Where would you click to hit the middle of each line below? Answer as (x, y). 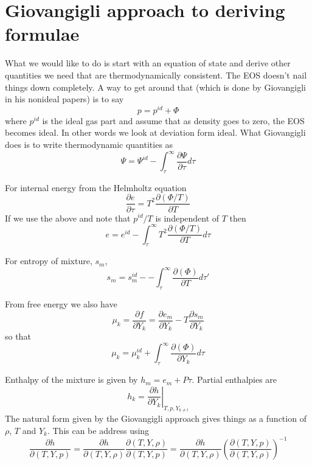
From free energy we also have (61, 304)
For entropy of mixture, (49, 261)
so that (18, 336)
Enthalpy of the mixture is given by (71, 379)
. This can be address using (98, 430)
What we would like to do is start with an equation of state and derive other (148, 63)
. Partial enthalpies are (234, 379)
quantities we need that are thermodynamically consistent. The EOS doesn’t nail (156, 75)
